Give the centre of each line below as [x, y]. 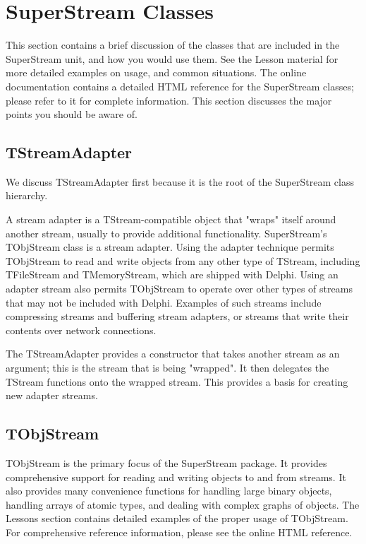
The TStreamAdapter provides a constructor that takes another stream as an [173, 354]
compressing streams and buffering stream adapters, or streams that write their [177, 316]
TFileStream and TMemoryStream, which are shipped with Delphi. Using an [172, 274]
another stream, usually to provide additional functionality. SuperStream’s [166, 233]
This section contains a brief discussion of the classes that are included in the [173, 45]
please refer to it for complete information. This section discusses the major [169, 100]
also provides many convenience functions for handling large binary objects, [169, 491]
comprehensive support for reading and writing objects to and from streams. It [176, 477]
